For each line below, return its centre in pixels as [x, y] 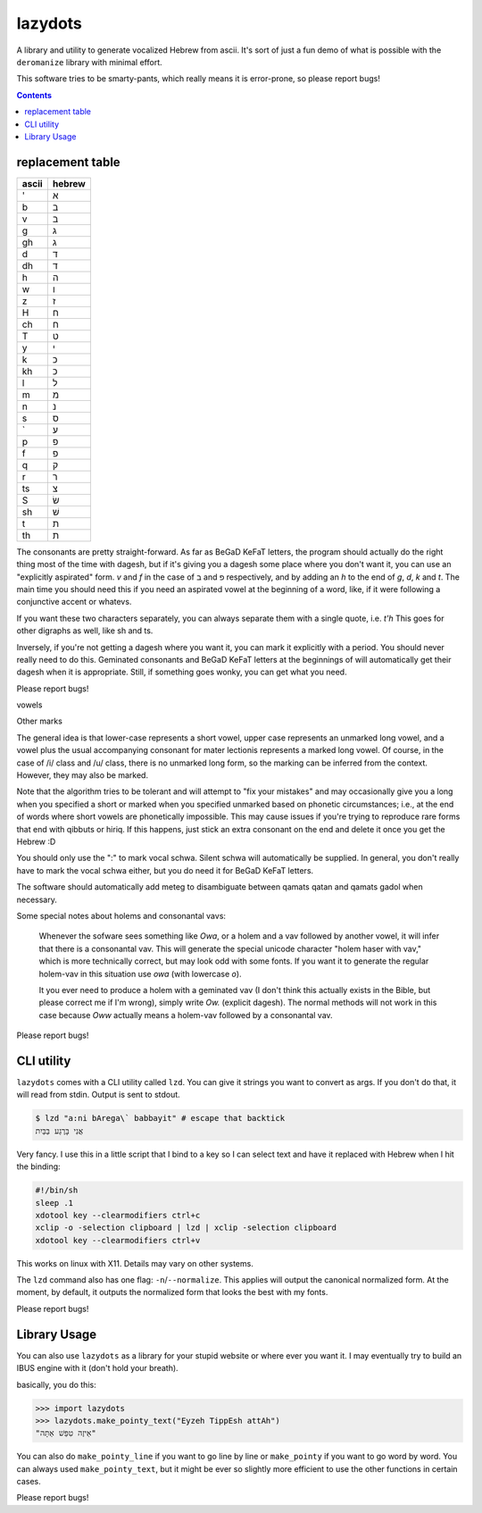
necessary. [37, 899]
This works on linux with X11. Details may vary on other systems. [135, 1263]
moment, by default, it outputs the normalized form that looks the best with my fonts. [172, 1292]
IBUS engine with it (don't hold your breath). [97, 1368]
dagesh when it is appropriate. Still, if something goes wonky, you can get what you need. [182, 672]
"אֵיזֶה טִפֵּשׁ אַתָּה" [66, 1433]
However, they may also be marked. [83, 775]
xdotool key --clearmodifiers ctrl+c [118, 1215]
